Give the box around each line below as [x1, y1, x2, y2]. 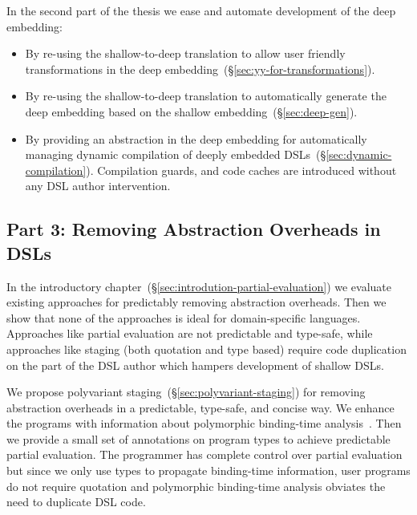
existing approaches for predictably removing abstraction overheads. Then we [6, 294, 387, 310]
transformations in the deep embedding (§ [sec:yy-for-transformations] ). [25, 60, 375, 77]
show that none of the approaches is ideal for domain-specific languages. [6, 309, 361, 326]
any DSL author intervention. [25, 177, 171, 194]
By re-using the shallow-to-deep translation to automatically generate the [25, 87, 387, 104]
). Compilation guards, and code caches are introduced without [86, 161, 397, 178]
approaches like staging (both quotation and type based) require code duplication [6, 340, 407, 357]
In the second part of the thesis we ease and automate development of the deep [6, 2, 396, 18]
